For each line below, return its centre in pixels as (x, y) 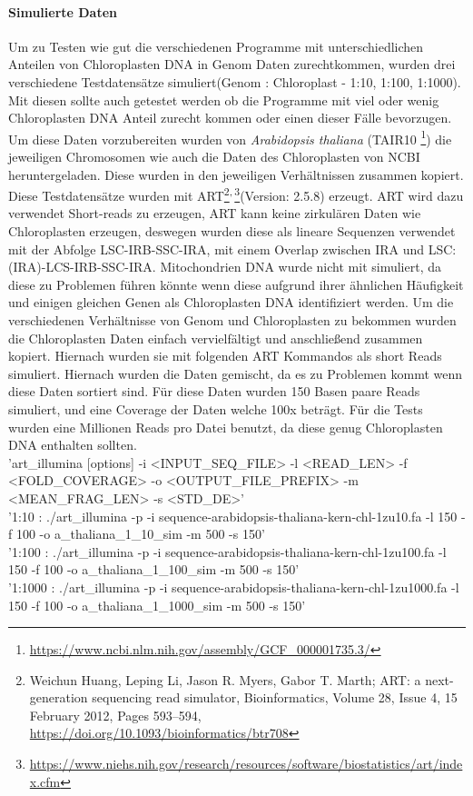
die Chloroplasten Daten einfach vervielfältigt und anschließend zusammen (216, 338)
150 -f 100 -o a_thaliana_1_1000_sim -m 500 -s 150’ (157, 605)
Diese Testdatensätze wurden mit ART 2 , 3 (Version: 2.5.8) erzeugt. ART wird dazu (236, 194)
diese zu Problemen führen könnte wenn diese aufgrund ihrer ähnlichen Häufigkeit (236, 284)
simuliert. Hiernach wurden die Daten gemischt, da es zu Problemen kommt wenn (236, 373)
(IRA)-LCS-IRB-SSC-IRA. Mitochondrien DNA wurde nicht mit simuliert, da (225, 267)
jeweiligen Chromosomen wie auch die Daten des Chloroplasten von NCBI (214, 157)
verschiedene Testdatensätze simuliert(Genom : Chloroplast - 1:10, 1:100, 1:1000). (235, 81)
